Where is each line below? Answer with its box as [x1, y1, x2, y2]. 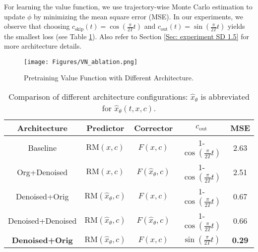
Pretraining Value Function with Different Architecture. [24, 72, 193, 83]
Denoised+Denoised [8, 215, 77, 227]
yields [227, 21, 245, 31]
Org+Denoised [17, 166, 68, 178]
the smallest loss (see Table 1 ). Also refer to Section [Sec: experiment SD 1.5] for [4, 31, 249, 41]
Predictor [86, 122, 125, 134]
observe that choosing [4, 21, 70, 31]
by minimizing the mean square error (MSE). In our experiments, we [34, 11, 243, 21]
